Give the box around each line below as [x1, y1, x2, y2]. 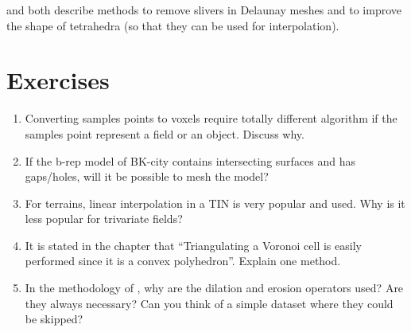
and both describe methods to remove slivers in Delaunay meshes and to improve [6, 2, 402, 18]
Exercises [6, 64, 110, 96]
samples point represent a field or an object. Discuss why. [25, 125, 304, 142]
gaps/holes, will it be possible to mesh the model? [25, 168, 269, 185]
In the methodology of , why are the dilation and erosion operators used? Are [25, 279, 404, 296]
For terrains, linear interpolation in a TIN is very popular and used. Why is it [25, 194, 405, 211]
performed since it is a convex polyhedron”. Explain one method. [25, 252, 341, 269]
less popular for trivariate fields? [25, 210, 183, 227]
